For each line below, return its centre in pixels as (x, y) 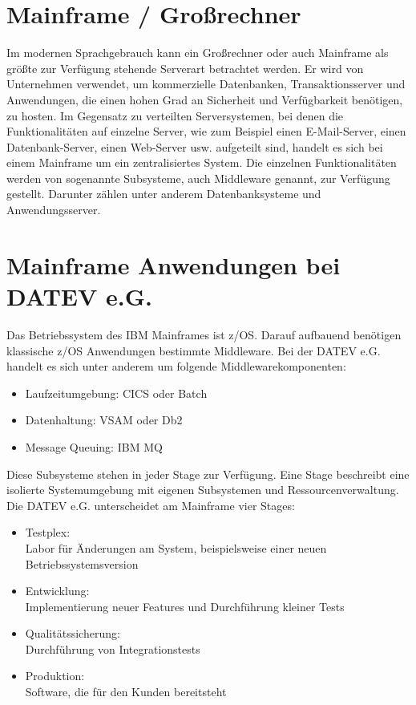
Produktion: (55, 676)
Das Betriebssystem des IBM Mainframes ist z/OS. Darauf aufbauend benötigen (204, 334)
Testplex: (48, 532)
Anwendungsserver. (54, 210)
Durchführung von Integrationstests (113, 648)
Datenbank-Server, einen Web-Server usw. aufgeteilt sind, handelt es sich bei (195, 146)
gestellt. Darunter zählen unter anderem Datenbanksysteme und (164, 194)
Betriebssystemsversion (82, 563)
